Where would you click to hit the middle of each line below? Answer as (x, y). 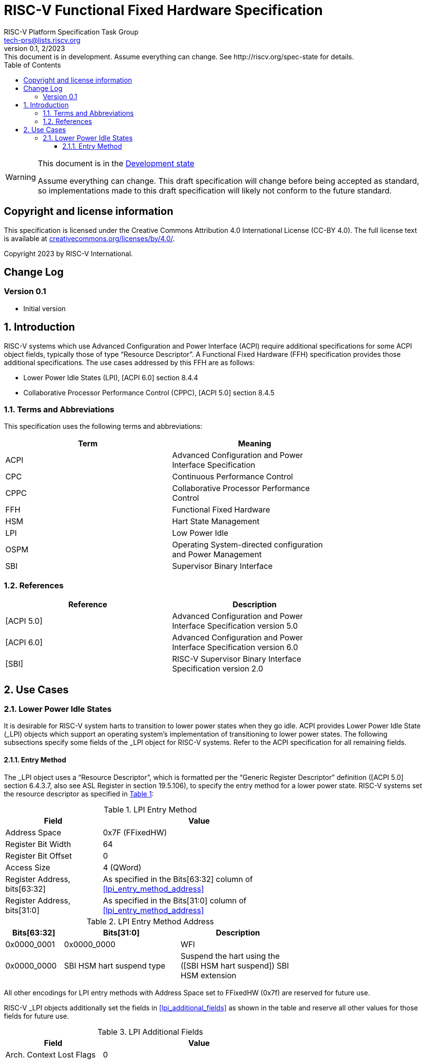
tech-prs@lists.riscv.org (42, 40)
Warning (21, 177)
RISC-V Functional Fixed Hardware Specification (163, 10)
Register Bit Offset (39, 856)
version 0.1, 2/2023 (35, 48)
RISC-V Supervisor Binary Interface (237, 659)
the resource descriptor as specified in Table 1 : (79, 794)
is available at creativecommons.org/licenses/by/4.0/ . (89, 238)
